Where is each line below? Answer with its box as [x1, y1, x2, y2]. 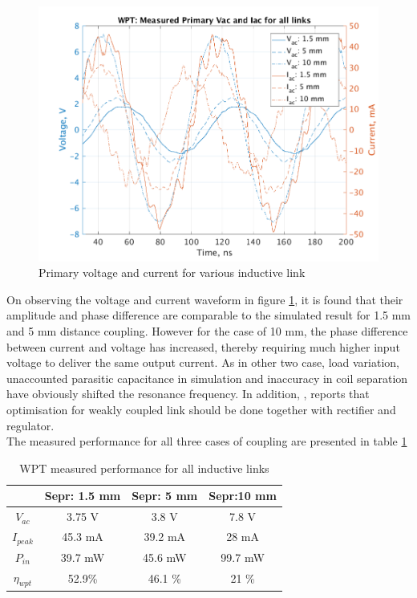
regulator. [6, 417, 55, 433]
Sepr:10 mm [208, 487, 277, 504]
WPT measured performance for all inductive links [19, 459, 269, 476]
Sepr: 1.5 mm [44, 487, 121, 504]
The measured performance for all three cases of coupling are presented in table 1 [6, 433, 407, 450]
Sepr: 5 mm [132, 487, 198, 504]
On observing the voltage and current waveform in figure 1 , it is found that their [6, 291, 403, 307]
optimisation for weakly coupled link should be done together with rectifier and [6, 401, 396, 417]
